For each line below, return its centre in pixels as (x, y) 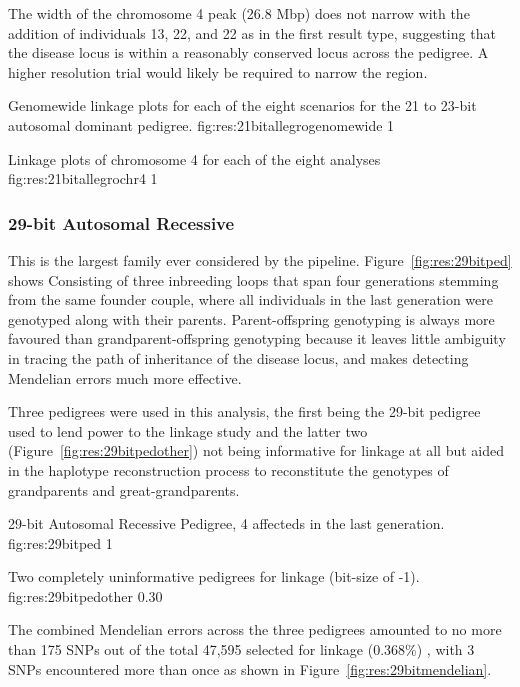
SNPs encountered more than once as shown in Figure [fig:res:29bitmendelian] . (250, 668)
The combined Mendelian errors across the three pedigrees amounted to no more (255, 629)
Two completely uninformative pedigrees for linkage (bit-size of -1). (214, 576)
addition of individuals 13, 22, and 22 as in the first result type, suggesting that (252, 32)
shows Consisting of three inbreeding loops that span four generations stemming (253, 279)
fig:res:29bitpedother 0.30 (85, 595)
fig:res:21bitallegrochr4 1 (83, 178)
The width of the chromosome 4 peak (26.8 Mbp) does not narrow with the (239, 13)
